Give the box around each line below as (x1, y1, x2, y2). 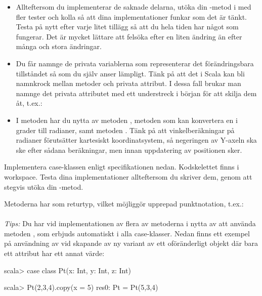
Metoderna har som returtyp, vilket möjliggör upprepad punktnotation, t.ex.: (4, 198, 244, 209)
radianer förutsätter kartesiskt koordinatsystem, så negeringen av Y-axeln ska (16, 135, 257, 145)
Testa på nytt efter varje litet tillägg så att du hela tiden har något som (16, 21, 239, 32)
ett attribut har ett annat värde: (4, 248, 105, 259)
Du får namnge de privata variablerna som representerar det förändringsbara (16, 58, 254, 68)
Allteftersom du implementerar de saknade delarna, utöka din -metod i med (16, 2, 251, 12)
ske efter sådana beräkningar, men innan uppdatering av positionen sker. (16, 144, 242, 155)
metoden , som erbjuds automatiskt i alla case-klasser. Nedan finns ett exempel (4, 228, 250, 238)
